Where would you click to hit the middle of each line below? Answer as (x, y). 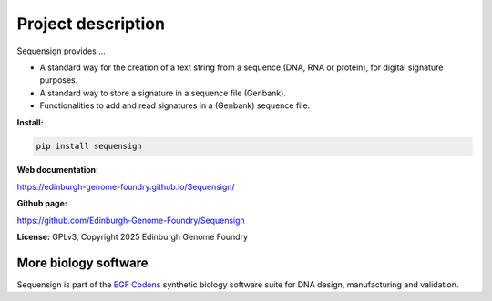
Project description (91, 24)
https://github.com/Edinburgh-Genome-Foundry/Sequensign (131, 220)
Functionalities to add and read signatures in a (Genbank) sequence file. (175, 105)
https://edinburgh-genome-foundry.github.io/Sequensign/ (126, 186)
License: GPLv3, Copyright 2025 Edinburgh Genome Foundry (133, 237)
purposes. (59, 80)
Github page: (42, 204)
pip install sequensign (89, 146)
